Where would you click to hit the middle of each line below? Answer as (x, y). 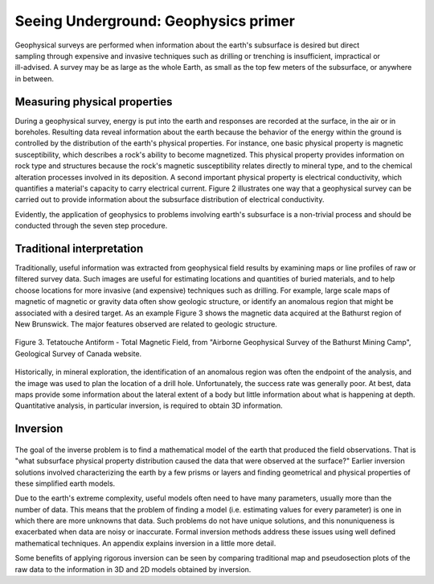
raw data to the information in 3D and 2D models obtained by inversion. (133, 569)
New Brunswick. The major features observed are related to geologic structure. (146, 324)
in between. (34, 78)
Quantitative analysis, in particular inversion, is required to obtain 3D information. (149, 405)
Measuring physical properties (94, 102)
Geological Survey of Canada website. (78, 353)
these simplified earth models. (65, 483)
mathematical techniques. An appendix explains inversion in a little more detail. (145, 543)
